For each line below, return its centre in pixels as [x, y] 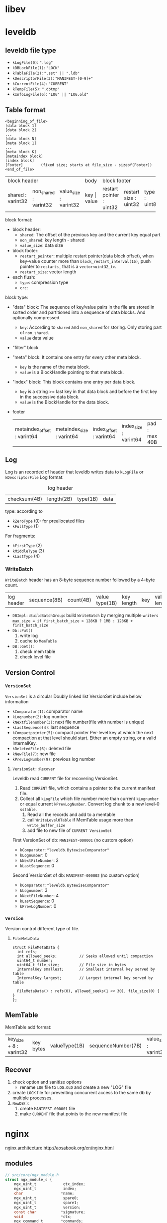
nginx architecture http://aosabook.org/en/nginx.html [60, 1148]
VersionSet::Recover [34, 769]
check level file [35, 657]
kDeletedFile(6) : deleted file [42, 748]
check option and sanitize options [47, 1082]
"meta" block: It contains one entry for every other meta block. [77, 357]
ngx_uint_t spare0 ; [46, 1198]
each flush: [24, 277]
